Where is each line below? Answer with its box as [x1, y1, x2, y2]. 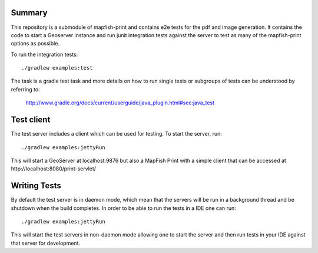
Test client [11, 115, 51, 125]
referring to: [11, 86, 41, 93]
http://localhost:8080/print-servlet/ [11, 165, 97, 172]
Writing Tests [11, 180, 62, 191]
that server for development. [11, 239, 81, 247]
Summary [11, 8, 48, 18]
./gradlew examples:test [21, 65, 93, 71]
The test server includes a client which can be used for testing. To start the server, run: [11, 130, 222, 137]
